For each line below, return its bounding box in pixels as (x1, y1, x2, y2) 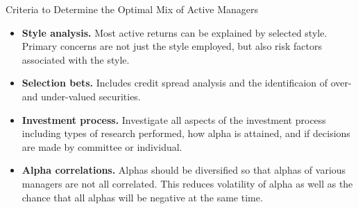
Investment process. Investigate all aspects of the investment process (22, 112, 326, 127)
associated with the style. (22, 52, 130, 66)
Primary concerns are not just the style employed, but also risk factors (22, 39, 322, 53)
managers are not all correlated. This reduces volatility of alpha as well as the (22, 176, 353, 190)
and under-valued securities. (22, 89, 141, 103)
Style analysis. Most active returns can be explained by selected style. (22, 25, 327, 39)
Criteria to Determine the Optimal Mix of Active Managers (6, 2, 259, 16)
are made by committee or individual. (22, 139, 182, 154)
